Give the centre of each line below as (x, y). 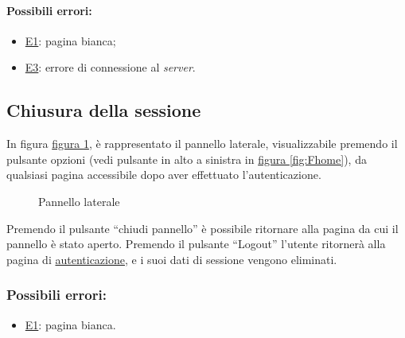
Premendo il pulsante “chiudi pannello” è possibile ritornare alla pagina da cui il (202, 228)
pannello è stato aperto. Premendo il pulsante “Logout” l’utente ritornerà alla (196, 244)
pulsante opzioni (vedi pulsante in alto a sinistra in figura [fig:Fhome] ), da (187, 159)
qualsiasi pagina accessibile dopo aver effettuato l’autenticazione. (164, 175)
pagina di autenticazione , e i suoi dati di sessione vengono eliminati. (172, 259)
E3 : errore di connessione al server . (110, 67)
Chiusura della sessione (104, 110)
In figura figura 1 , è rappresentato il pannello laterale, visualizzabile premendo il (202, 144)
